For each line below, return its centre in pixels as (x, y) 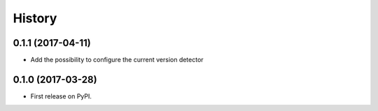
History (35, 18)
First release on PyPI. (61, 96)
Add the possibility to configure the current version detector (117, 60)
